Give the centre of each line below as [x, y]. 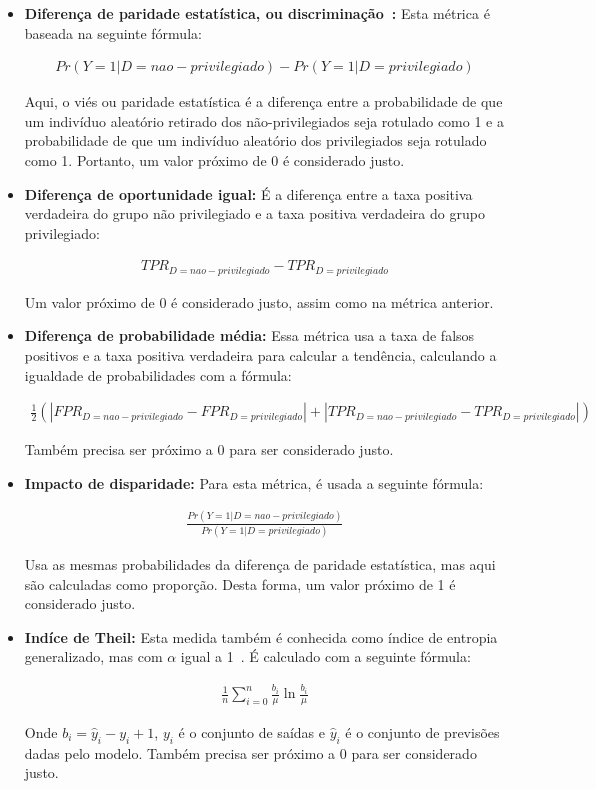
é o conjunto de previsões [422, 731]
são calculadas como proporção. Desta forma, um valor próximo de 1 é [240, 583]
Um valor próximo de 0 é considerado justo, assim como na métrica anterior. [259, 301]
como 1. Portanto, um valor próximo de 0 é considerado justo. [214, 160]
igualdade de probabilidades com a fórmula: [158, 374]
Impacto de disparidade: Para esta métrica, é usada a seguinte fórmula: [254, 482]
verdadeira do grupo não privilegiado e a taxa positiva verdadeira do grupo [254, 213]
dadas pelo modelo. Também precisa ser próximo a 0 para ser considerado [250, 752]
